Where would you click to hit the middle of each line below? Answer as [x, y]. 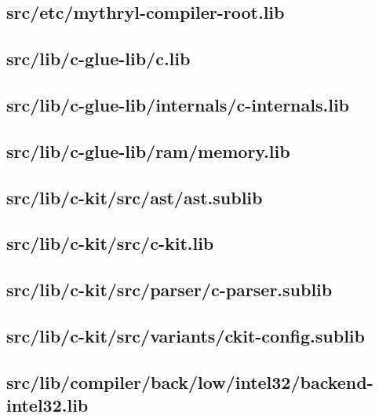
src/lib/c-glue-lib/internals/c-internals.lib [178, 104]
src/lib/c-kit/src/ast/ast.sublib [135, 197]
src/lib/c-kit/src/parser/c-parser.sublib [169, 290]
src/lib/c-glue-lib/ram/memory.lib [148, 150]
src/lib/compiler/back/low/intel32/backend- [190, 381]
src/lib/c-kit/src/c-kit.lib [110, 243]
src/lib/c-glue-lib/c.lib [98, 59]
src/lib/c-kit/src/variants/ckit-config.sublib [186, 335]
